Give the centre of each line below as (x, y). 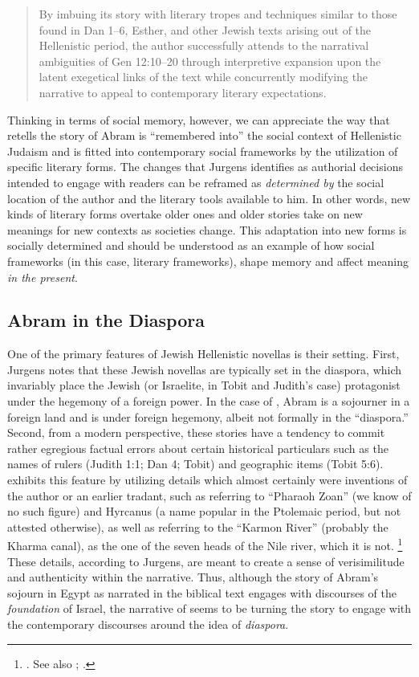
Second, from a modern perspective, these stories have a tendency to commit (196, 432)
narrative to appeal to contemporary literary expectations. (183, 92)
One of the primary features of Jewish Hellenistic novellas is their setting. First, (203, 354)
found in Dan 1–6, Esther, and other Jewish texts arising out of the (205, 29)
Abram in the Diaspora (106, 320)
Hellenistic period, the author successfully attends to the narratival (204, 45)
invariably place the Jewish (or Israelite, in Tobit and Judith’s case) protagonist (204, 385)
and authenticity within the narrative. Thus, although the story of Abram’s (193, 577)
